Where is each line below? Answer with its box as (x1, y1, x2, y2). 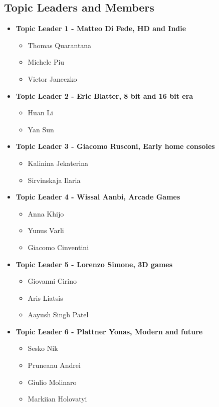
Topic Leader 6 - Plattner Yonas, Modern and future (16, 326, 203, 336)
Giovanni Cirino (28, 276, 77, 286)
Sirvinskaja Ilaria (28, 174, 81, 185)
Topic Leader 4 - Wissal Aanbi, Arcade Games (16, 191, 180, 202)
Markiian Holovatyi (28, 393, 87, 404)
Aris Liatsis (28, 292, 63, 303)
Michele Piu (28, 57, 65, 67)
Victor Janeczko (28, 73, 77, 84)
